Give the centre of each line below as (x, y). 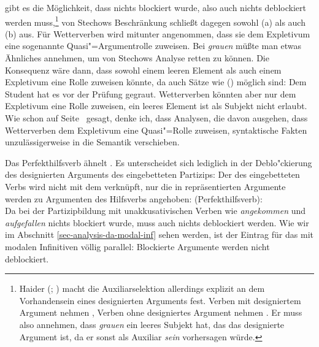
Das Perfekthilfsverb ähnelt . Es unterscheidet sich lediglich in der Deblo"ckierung (159, 162)
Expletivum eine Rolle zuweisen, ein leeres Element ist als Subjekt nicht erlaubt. (156, 106)
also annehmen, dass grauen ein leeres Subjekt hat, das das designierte (152, 324)
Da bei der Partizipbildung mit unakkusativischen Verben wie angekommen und (156, 211)
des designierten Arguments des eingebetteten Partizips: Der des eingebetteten (152, 174)
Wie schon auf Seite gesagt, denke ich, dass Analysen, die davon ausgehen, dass (156, 118)
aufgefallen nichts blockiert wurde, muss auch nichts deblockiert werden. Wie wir (157, 222)
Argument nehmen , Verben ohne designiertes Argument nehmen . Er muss (161, 312)
